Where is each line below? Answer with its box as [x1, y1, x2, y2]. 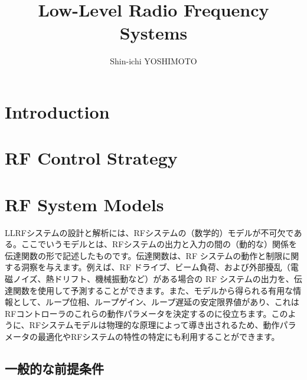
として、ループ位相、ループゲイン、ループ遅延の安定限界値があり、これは [12, 296, 299, 308]
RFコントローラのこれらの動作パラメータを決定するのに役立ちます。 [5, 307, 272, 319]
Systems [119, 21, 188, 45]
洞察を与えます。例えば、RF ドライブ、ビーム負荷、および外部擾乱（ [21, 261, 290, 273]
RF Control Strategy [5, 146, 178, 170]
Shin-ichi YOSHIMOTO [110, 55, 197, 67]
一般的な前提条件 [5, 359, 104, 377]
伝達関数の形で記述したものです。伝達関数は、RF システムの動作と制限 [5, 249, 283, 261]
